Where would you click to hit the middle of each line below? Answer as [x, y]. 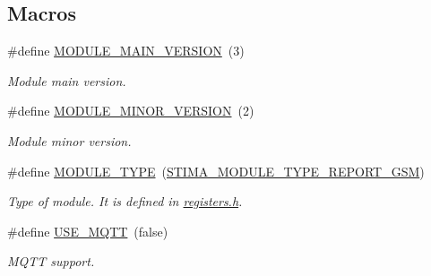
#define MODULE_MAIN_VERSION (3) [126, 51]
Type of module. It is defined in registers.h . [125, 201]
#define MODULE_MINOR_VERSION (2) [131, 111]
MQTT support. [51, 261]
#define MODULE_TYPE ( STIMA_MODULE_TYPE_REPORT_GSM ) [216, 171]
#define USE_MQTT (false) [88, 231]
